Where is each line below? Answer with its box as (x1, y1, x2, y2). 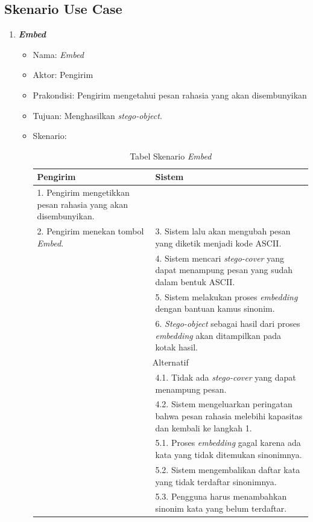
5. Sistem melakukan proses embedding (155, 290, 298, 303)
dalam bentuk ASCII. (155, 275, 235, 288)
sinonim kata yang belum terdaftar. (155, 501, 287, 514)
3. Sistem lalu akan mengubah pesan (155, 225, 291, 237)
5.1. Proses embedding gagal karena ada (155, 436, 301, 449)
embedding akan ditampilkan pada (155, 329, 281, 341)
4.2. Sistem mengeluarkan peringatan (155, 398, 292, 410)
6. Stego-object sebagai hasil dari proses (155, 317, 300, 330)
